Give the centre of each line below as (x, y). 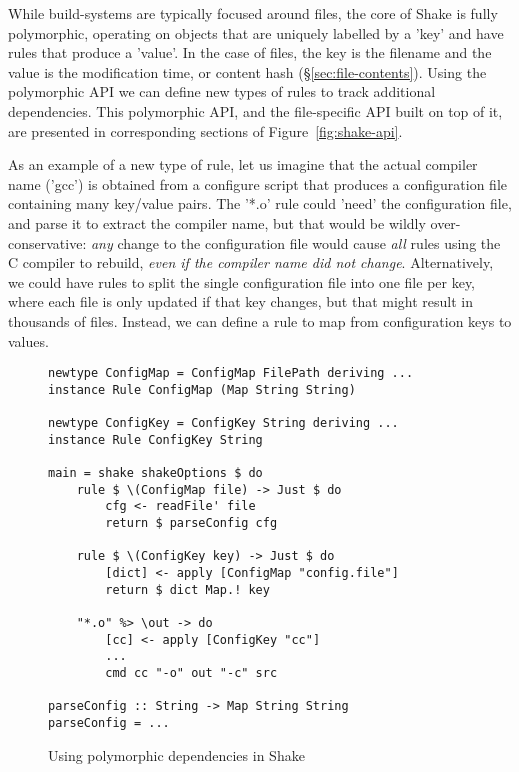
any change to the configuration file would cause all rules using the (295, 242)
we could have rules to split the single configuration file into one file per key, (242, 281)
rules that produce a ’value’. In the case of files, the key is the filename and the (250, 52)
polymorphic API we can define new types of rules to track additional (222, 91)
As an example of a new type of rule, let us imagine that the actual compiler (243, 164)
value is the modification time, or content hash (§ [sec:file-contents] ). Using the (247, 71)
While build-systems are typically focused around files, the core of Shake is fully (253, 13)
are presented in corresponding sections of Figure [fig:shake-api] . (205, 130)
